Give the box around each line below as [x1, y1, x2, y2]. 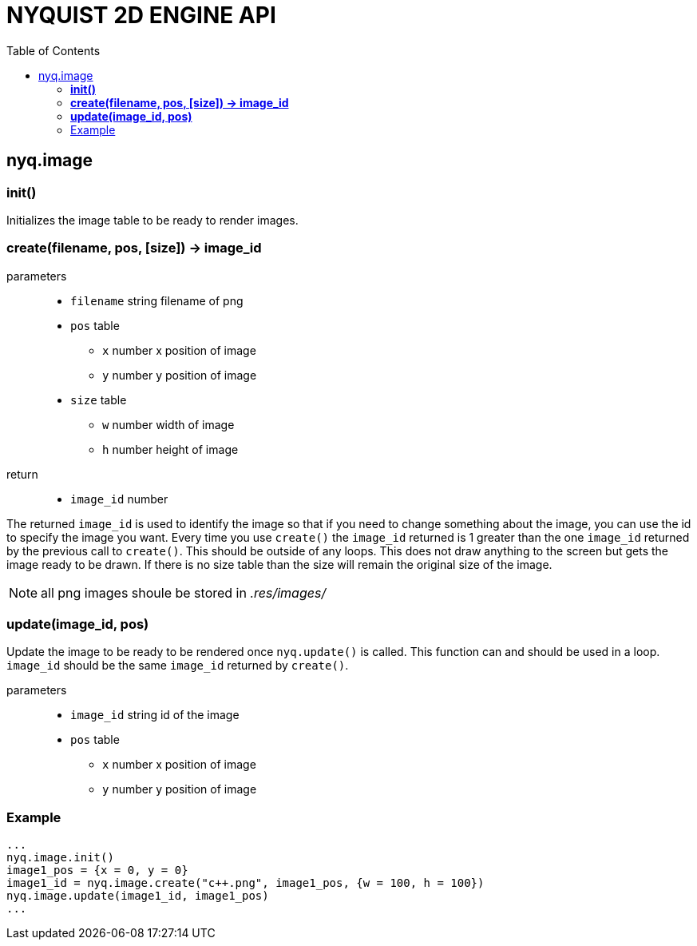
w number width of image [102, 417, 235, 431]
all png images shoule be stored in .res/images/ [41, 584, 327, 601]
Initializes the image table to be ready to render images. [6, 213, 299, 227]
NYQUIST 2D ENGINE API [6, 2, 276, 29]
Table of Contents [6, 43, 101, 58]
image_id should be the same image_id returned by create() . [6, 658, 349, 673]
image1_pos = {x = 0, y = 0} [6, 864, 188, 877]
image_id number [70, 491, 168, 506]
